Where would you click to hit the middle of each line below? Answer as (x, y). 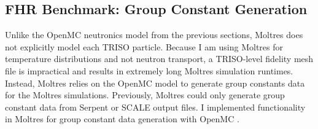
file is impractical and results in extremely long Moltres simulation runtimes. (149, 70)
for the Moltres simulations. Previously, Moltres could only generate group (145, 95)
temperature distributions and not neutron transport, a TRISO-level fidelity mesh (159, 59)
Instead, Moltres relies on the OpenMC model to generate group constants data (155, 83)
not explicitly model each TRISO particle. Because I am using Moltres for (144, 46)
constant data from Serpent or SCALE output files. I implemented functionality (155, 107)
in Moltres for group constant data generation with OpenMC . (122, 119)
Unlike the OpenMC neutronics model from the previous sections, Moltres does (154, 35)
